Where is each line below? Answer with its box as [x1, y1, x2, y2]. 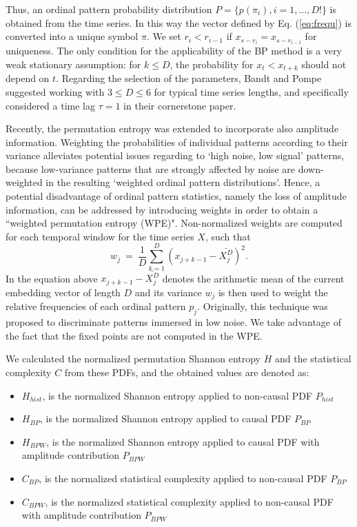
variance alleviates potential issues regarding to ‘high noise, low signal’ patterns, [6, 148, 345, 163]
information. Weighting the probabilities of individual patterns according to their [6, 134, 348, 149]
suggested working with [6, 84, 105, 99]
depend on [6, 71, 50, 85]
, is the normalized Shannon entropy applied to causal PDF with [46, 434, 320, 448]
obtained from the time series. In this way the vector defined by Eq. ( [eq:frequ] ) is [6, 15, 351, 30]
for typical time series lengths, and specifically [154, 84, 349, 99]
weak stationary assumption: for [6, 56, 141, 71]
